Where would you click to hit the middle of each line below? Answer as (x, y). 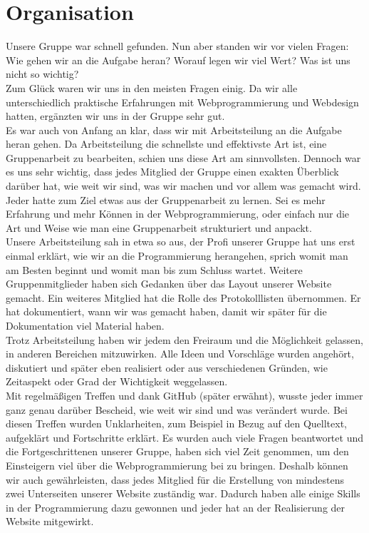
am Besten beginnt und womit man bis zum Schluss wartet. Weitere (154, 269)
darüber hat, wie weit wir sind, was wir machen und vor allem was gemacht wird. (183, 186)
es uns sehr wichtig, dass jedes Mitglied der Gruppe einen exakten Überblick (172, 172)
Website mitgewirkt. (50, 521)
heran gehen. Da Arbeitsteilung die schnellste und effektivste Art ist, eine (166, 144)
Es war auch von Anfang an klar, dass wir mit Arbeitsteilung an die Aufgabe (174, 130)
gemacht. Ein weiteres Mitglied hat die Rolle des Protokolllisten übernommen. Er (183, 297)
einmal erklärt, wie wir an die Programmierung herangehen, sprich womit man (177, 256)
